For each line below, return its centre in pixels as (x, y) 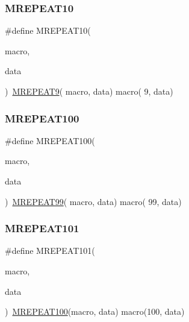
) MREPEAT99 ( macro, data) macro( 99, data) (93, 201)
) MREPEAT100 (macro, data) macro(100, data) (95, 311)
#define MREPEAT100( (50, 140)
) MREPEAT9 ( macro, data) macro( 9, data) (89, 91)
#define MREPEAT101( (50, 251)
